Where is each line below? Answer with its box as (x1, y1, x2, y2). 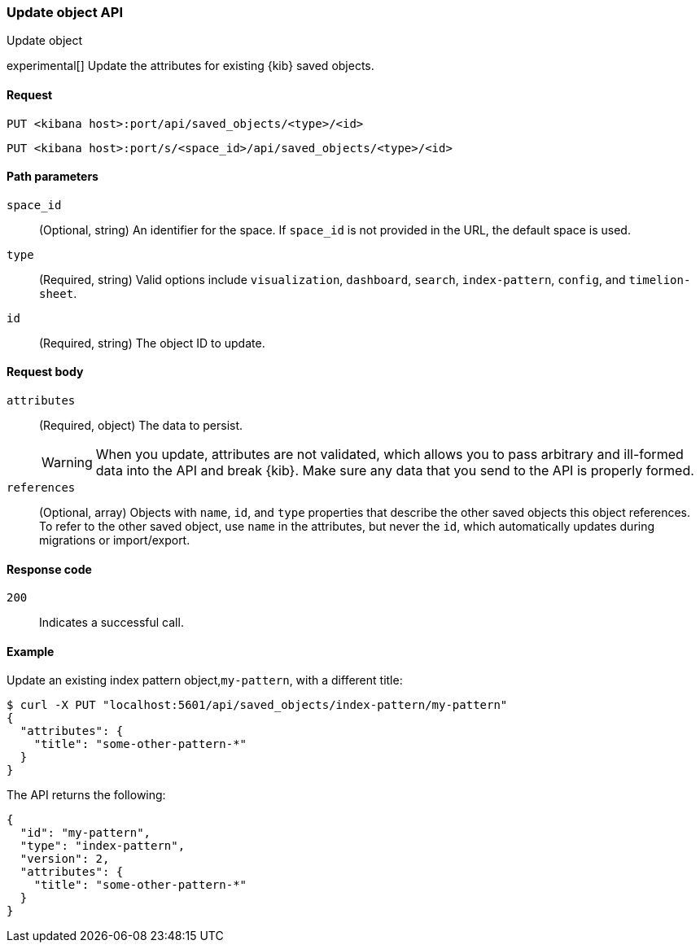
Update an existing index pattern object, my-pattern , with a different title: (7, 673, 403, 688)
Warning (42, 454, 93, 471)
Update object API (7, 4, 123, 20)
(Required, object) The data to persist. (39, 418, 243, 433)
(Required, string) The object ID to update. (39, 335, 265, 350)
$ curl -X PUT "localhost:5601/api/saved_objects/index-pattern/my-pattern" (7, 698, 508, 712)
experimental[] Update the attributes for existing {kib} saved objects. (7, 59, 374, 73)
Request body (7, 365, 84, 379)
